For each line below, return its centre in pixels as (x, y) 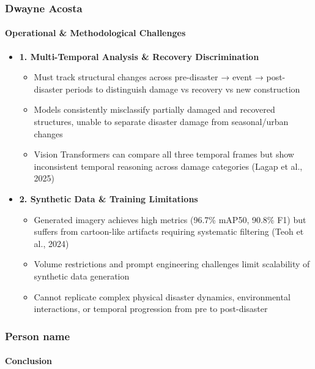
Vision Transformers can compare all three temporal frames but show (164, 154)
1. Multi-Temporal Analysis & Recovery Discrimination (139, 56)
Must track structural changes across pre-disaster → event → (149, 77)
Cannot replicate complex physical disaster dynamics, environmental (162, 296)
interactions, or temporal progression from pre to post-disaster (151, 309)
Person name (38, 336)
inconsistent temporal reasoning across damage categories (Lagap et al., (168, 166)
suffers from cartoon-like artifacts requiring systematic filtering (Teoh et (169, 231)
